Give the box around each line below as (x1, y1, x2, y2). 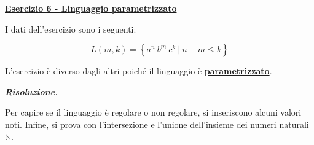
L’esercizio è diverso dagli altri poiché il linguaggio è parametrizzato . (5, 65, 272, 77)
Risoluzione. (5, 85, 58, 98)
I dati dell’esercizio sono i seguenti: (5, 22, 136, 35)
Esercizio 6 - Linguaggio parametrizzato (5, 2, 177, 14)
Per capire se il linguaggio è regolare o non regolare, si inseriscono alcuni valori (5, 106, 302, 119)
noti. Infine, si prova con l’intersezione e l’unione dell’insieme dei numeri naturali (5, 117, 309, 130)
